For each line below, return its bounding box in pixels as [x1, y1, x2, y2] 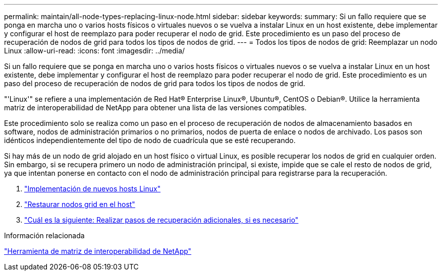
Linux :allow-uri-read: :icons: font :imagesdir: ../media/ [4, 46, 185, 55]
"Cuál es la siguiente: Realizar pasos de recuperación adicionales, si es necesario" [24, 216, 299, 224]
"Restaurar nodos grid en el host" [24, 200, 135, 209]
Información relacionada [4, 231, 85, 240]
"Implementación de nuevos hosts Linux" [24, 184, 161, 193]
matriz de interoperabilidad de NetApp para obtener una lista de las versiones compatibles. [4, 103, 307, 112]
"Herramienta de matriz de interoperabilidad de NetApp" [4, 247, 192, 255]
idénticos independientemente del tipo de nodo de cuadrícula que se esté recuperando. [4, 136, 296, 145]
